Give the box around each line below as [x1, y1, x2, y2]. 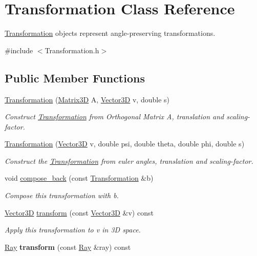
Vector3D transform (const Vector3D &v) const [5, 207, 154, 218]
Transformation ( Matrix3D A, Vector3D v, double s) [5, 94, 169, 104]
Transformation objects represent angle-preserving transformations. [5, 28, 216, 38]
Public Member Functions [5, 70, 145, 86]
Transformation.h [45, 45, 99, 55]
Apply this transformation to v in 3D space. [5, 224, 141, 235]
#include [5, 45, 33, 55]
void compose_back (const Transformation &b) [5, 173, 154, 183]
